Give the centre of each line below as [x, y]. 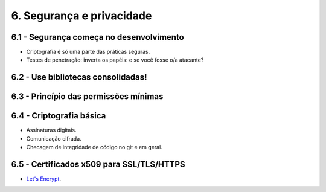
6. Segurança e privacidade [81, 16]
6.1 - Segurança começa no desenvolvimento [97, 37]
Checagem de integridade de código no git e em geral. [94, 147]
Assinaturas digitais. [51, 130]
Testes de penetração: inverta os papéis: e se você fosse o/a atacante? [115, 60]
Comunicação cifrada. [54, 138]
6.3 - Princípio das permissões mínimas [87, 97]
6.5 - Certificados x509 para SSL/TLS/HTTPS [98, 164]
